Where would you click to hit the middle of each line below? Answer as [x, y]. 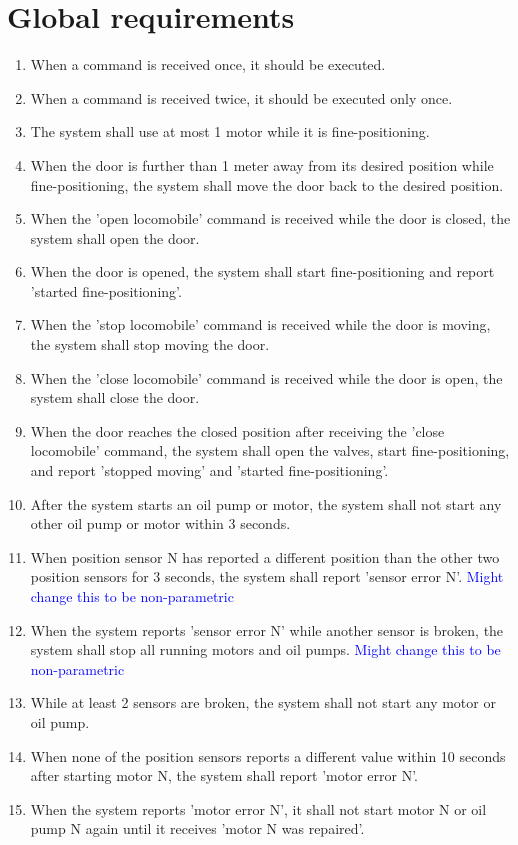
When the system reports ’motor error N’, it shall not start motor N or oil [258, 808]
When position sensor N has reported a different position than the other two [265, 556]
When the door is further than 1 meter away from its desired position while [262, 164]
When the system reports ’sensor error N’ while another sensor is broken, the [267, 629]
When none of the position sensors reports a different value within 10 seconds [268, 755]
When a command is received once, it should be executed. [208, 64]
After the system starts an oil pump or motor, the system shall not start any [266, 503]
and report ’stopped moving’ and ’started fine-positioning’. [209, 470]
